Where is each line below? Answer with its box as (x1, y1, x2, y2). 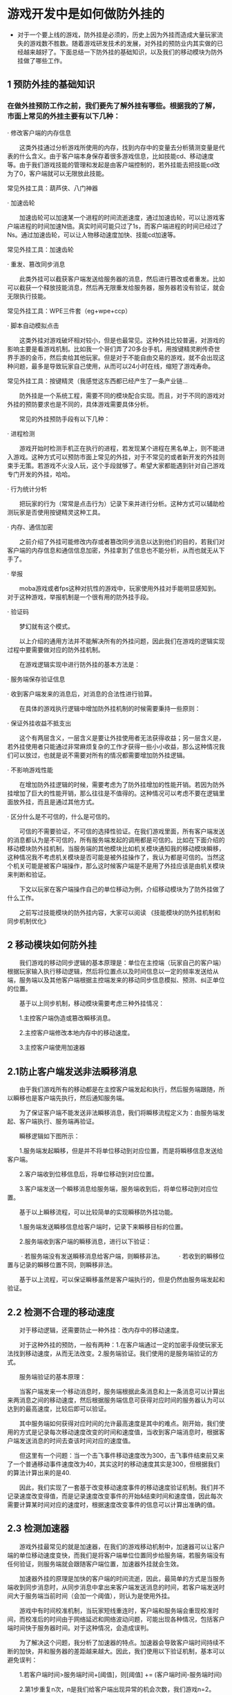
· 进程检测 (7, 429, 35, 438)
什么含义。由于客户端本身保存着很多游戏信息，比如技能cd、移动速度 (19, 151, 214, 160)
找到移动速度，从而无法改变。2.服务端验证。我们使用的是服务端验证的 (12, 1349, 213, 1358)
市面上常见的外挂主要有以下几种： (7, 111, 121, 121)
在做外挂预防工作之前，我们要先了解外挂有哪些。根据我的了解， (7, 101, 220, 111)
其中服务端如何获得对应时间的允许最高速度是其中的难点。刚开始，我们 (19, 1419, 219, 1428)
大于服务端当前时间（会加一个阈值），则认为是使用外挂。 (12, 1591, 174, 1600)
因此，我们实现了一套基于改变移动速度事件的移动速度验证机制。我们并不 (19, 1483, 225, 1492)
